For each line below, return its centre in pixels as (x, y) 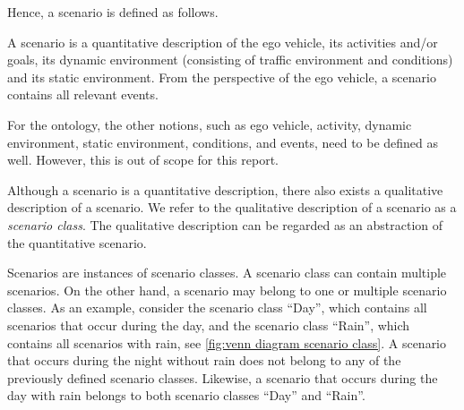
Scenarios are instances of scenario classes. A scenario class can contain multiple (227, 273)
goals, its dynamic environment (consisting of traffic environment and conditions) (230, 60)
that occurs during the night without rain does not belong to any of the (204, 360)
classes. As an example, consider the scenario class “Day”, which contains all (217, 307)
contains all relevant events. (83, 94)
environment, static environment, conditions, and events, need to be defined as (223, 142)
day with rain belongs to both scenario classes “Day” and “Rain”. (186, 395)
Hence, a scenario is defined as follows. (113, 12)
